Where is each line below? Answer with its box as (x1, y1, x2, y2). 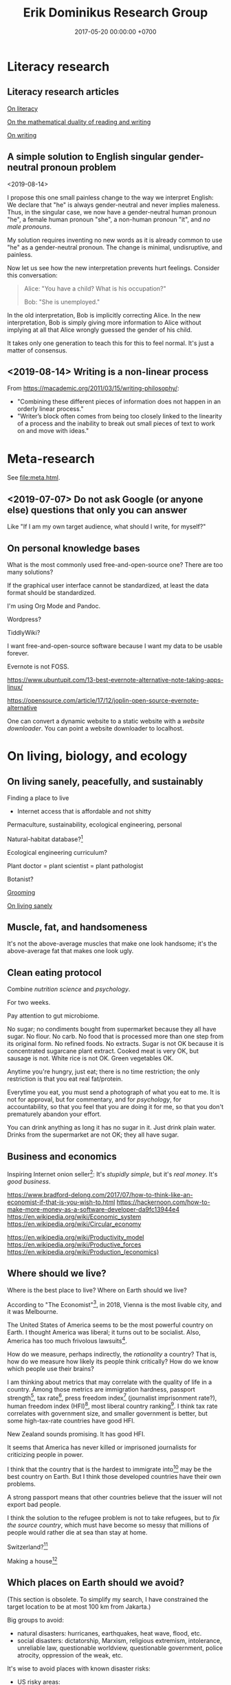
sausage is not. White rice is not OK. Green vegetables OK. (7, 1054, 174, 1062)
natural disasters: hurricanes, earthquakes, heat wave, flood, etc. (16, 1629, 202, 1637)
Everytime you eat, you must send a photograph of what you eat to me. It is (7, 1088, 221, 1097)
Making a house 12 (7, 1556, 58, 1565)
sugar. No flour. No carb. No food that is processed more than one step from (7, 1032, 224, 1040)
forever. (7, 649, 30, 657)
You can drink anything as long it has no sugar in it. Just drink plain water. (7, 1124, 217, 1132)
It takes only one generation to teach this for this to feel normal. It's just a (7, 339, 214, 347)
